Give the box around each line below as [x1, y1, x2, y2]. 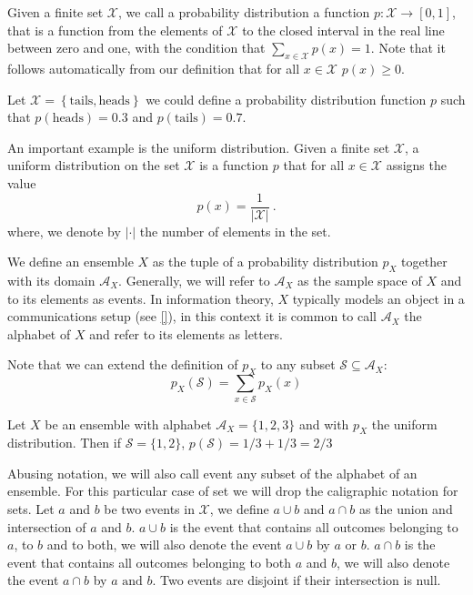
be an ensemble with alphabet [45, 414, 212, 433]
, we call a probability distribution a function [118, 3, 370, 21]
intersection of [7, 517, 86, 536]
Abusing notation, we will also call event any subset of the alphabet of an [7, 463, 418, 482]
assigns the [386, 156, 447, 175]
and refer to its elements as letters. [89, 324, 283, 343]
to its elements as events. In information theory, [7, 288, 274, 308]
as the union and [358, 499, 453, 519]
